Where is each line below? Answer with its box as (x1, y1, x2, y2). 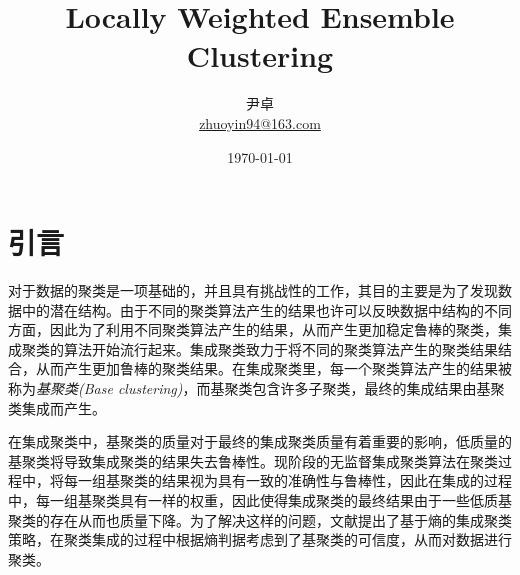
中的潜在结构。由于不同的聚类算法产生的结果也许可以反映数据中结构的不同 (21, 299, 512, 320)
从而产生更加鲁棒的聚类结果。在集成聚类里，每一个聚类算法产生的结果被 (35, 358, 512, 379)
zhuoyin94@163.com (199, 112, 321, 133)
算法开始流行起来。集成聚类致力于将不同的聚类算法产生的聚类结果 (63, 338, 498, 359)
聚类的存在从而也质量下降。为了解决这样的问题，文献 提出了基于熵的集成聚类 (8, 509, 512, 530)
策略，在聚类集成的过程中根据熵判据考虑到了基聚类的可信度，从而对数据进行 (8, 529, 512, 550)
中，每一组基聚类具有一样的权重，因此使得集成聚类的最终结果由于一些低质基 (8, 489, 512, 510)
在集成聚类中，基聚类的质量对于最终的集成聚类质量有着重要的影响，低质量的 (8, 431, 512, 452)
